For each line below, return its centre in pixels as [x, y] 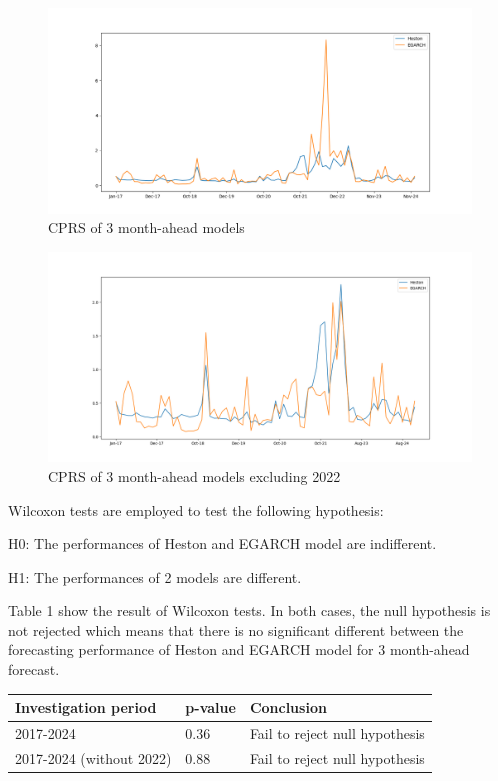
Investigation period [86, 707]
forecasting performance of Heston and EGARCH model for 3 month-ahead [239, 649]
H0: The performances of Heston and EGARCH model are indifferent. [222, 543]
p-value [210, 707]
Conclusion [288, 707]
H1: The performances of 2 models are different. [155, 576]
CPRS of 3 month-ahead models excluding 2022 [194, 475]
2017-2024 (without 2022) [93, 757]
